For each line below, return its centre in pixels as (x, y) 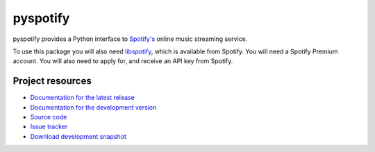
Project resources (52, 81)
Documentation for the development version (93, 107)
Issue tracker (49, 127)
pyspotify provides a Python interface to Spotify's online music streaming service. (130, 39)
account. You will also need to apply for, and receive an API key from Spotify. (123, 61)
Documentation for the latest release (82, 98)
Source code (49, 117)
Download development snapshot (78, 136)
